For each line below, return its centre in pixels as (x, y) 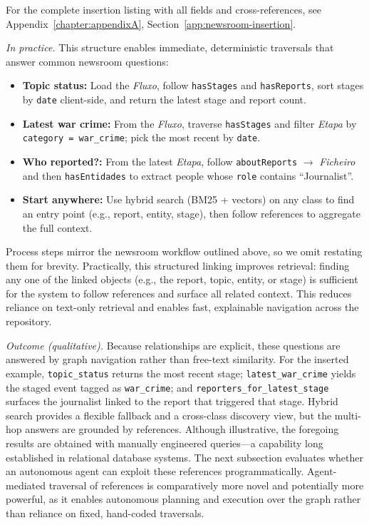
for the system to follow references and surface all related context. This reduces (179, 293)
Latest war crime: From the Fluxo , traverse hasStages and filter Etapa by (189, 123)
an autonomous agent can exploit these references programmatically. (155, 471)
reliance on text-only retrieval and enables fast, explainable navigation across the (182, 307)
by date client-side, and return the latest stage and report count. (164, 100)
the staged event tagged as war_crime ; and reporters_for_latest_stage (167, 387)
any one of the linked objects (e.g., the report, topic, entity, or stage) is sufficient (182, 279)
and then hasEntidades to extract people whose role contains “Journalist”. (188, 175)
